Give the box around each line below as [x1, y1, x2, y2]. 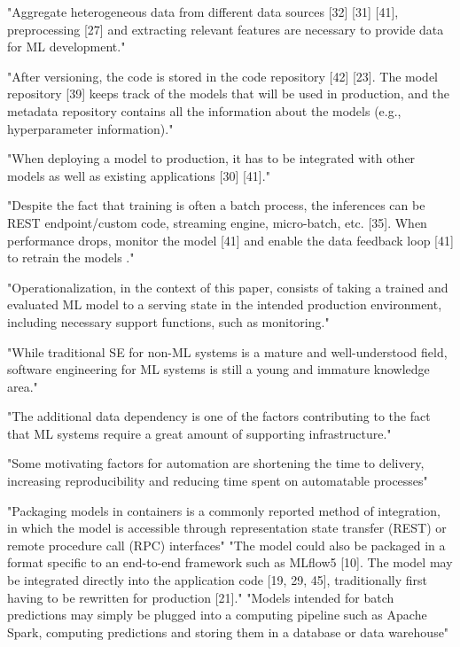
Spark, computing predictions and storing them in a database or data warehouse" [7, 622, 449, 641]
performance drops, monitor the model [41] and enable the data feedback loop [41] [7, 230, 454, 249]
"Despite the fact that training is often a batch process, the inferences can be [7, 196, 425, 214]
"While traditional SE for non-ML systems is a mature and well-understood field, [7, 342, 448, 361]
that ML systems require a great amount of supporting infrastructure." [7, 424, 392, 442]
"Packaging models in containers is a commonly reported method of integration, [7, 501, 441, 519]
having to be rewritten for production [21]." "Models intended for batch [7, 588, 394, 606]
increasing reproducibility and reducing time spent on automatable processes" [7, 472, 428, 490]
